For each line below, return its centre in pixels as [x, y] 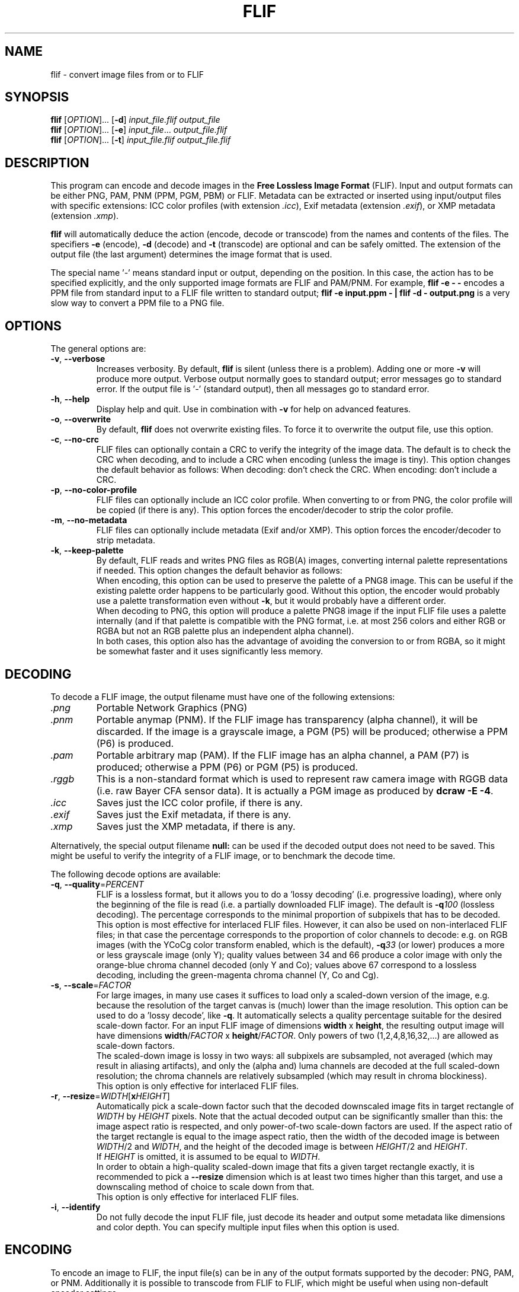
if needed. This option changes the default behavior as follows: [219, 571]
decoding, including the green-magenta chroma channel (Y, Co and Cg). [238, 975]
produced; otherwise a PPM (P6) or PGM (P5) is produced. [227, 767]
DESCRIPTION [47, 163]
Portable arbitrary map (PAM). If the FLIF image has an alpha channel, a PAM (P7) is [283, 755]
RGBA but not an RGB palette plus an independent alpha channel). [225, 631]
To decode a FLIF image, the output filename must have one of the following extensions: [223, 696]
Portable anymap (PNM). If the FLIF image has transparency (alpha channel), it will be [287, 719]
